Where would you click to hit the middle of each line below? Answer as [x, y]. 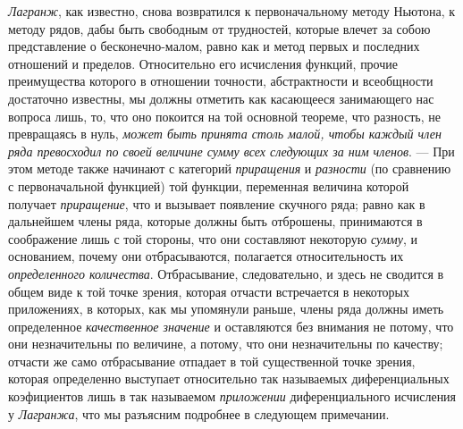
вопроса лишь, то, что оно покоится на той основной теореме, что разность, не [224, 116]
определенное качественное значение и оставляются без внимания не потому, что [231, 326]
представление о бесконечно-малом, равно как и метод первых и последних [214, 46]
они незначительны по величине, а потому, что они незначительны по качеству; [226, 344]
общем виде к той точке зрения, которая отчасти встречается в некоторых [209, 291]
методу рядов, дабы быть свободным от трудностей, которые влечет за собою [219, 28]
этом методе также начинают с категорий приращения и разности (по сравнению [230, 168]
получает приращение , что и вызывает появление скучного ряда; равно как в [217, 203]
